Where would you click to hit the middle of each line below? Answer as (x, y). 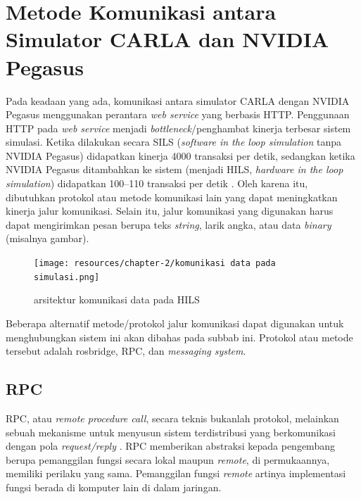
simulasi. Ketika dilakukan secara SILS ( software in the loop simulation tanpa (174, 142)
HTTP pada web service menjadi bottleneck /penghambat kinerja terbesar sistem (178, 128)
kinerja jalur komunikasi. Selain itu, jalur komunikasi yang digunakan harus (170, 211)
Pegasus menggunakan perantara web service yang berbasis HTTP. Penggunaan (178, 114)
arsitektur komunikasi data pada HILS (117, 299)
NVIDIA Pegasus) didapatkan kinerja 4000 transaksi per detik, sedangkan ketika (180, 155)
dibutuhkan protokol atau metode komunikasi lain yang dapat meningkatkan (172, 197)
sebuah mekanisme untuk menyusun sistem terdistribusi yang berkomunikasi (171, 432)
